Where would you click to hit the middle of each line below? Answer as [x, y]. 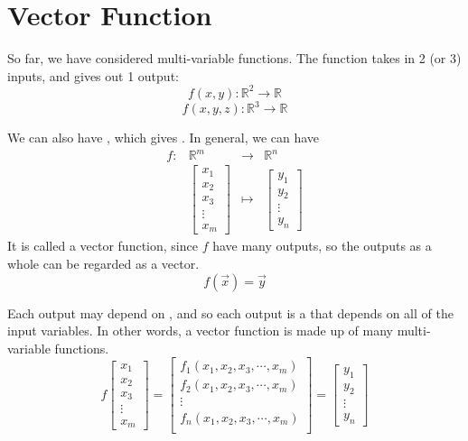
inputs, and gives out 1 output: [93, 75]
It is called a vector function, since [103, 246]
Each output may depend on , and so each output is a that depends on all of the [230, 312]
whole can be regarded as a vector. [103, 264]
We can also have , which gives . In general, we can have [164, 138]
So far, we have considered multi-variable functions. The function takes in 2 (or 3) [234, 58]
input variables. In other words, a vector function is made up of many [201, 331]
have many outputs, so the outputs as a [322, 246]
